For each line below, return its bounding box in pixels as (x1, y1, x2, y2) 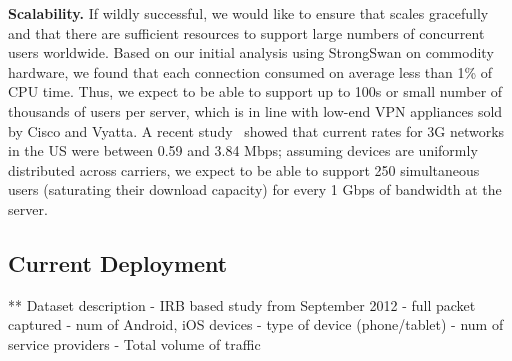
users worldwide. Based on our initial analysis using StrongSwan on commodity (8, 42, 494, 63)
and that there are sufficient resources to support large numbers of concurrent (8, 22, 485, 43)
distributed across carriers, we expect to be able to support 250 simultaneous (8, 159, 480, 180)
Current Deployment (8, 247, 228, 278)
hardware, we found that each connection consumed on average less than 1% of (8, 61, 493, 82)
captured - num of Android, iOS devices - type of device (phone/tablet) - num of (8, 314, 504, 335)
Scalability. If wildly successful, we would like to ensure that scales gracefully (8, 3, 489, 23)
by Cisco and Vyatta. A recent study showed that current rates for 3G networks (8, 120, 505, 141)
